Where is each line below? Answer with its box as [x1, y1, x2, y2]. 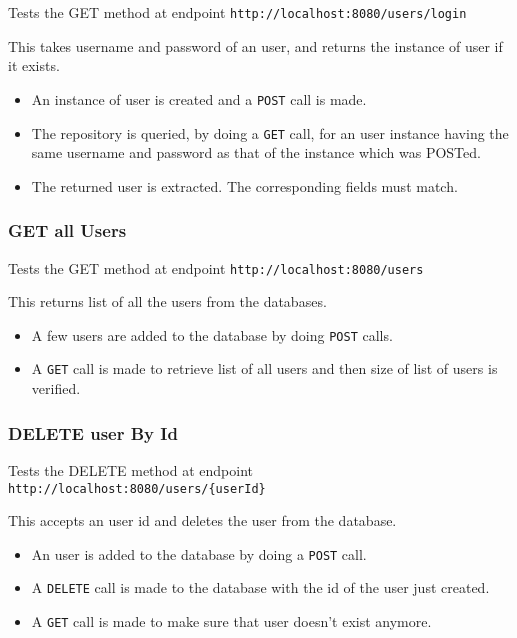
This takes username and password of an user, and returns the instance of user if [8, 35, 503, 56]
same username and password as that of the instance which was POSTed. [31, 142, 481, 163]
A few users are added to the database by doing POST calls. [31, 324, 393, 345]
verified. [31, 378, 81, 399]
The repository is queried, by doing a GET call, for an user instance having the [31, 122, 509, 143]
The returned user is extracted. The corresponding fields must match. [31, 175, 458, 196]
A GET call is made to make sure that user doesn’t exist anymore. [31, 611, 432, 632]
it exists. [8, 55, 60, 76]
